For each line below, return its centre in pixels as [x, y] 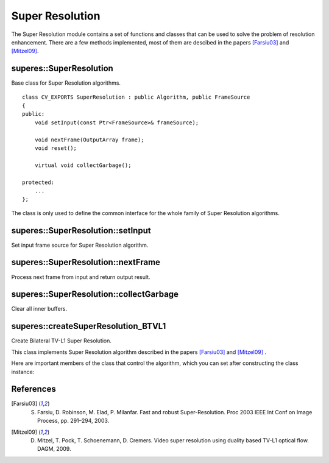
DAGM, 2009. [54, 449]
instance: [23, 372]
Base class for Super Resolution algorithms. [66, 83]
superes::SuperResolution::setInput [81, 231]
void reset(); [56, 148]
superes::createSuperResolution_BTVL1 [89, 326]
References [34, 389]
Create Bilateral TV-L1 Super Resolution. [62, 341]
